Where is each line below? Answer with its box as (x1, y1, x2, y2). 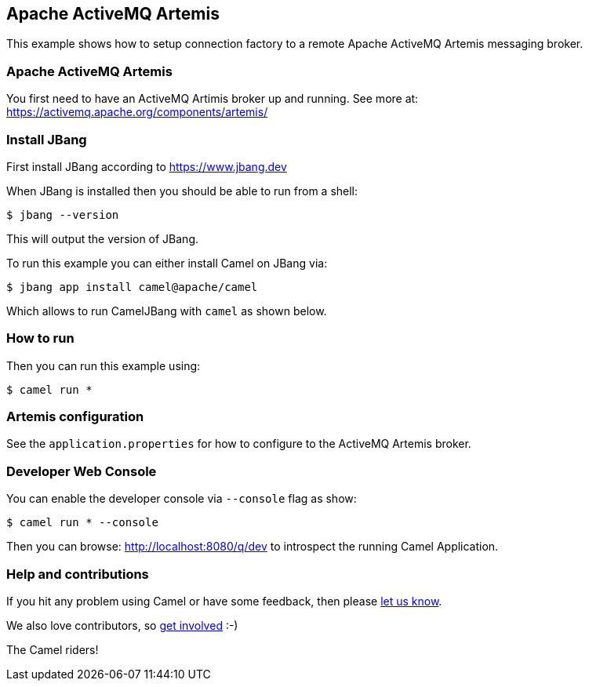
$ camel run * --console (6, 516, 158, 529)
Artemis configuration (6, 409, 144, 425)
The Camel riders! (6, 642, 99, 656)
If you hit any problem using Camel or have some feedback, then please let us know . (6, 594, 442, 608)
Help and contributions (6, 565, 149, 582)
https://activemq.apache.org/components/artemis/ (6, 105, 268, 119)
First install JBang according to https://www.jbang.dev (6, 159, 287, 173)
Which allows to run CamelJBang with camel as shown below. (6, 304, 327, 318)
